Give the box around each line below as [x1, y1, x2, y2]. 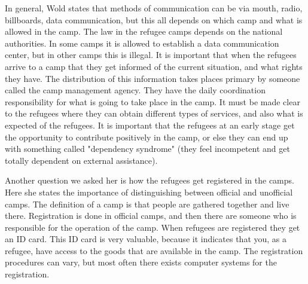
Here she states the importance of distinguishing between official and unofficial [5, 185, 293, 198]
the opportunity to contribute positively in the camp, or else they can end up [5, 130, 288, 143]
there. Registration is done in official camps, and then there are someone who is [5, 209, 297, 222]
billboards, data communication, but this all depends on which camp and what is [5, 13, 303, 26]
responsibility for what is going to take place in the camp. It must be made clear [5, 95, 300, 108]
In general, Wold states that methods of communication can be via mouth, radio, [5, 2, 303, 14]
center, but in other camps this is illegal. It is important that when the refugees [5, 48, 297, 61]
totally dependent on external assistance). [5, 154, 158, 166]
